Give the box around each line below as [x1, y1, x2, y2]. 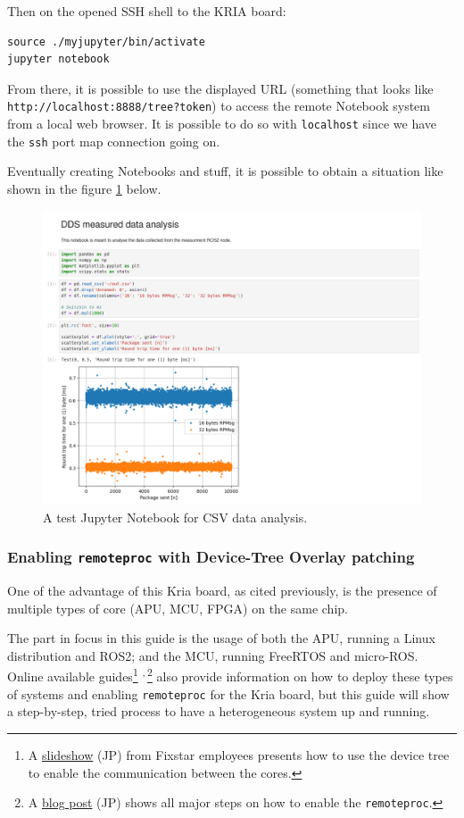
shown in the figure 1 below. [7, 179, 162, 197]
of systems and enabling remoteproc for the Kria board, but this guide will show [7, 684, 450, 703]
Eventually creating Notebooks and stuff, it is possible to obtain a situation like [7, 162, 443, 180]
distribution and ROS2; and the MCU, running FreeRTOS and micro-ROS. [7, 646, 418, 664]
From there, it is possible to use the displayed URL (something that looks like [7, 79, 434, 97]
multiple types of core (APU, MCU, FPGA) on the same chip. [7, 598, 348, 617]
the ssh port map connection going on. [7, 131, 220, 150]
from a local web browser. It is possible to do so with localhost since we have [7, 114, 437, 133]
